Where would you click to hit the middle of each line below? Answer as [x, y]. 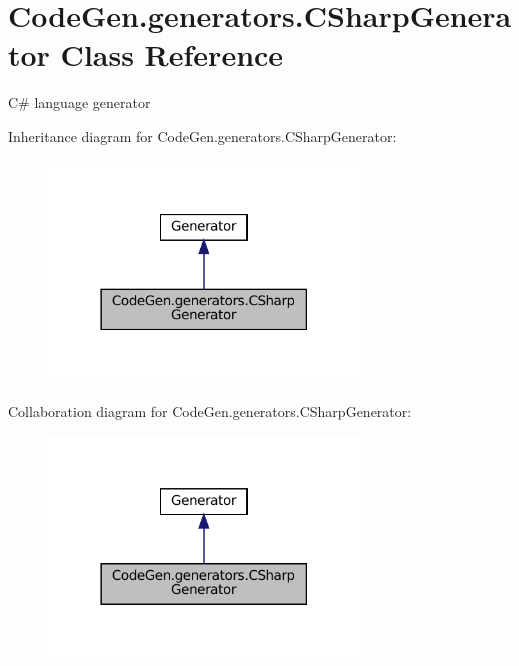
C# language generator [79, 102]
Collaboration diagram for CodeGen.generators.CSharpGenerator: [210, 410]
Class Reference [172, 54]
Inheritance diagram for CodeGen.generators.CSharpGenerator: [202, 135]
